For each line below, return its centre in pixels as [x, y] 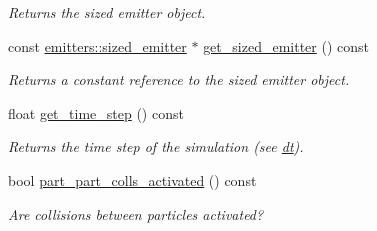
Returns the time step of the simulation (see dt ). [156, 146]
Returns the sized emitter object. [107, 12]
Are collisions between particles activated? [136, 213]
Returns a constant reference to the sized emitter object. [179, 79]
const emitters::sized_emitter [97, 45]
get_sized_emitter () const [286, 45]
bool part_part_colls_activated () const [132, 179]
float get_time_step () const [96, 112]
